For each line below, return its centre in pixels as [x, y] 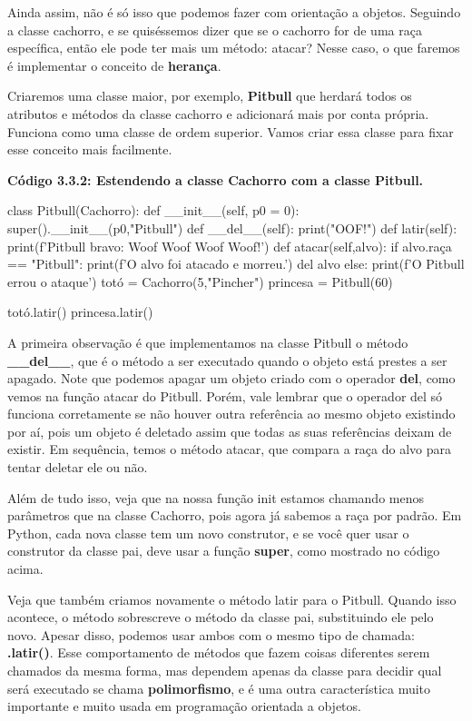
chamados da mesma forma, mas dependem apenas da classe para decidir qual [225, 670]
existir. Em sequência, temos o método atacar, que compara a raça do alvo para [230, 449]
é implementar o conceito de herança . [114, 65]
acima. [25, 569]
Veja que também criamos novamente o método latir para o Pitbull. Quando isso [232, 599]
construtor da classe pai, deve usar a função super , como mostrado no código [224, 551]
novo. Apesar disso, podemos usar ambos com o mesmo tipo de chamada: [211, 634]
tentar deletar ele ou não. [78, 467]
